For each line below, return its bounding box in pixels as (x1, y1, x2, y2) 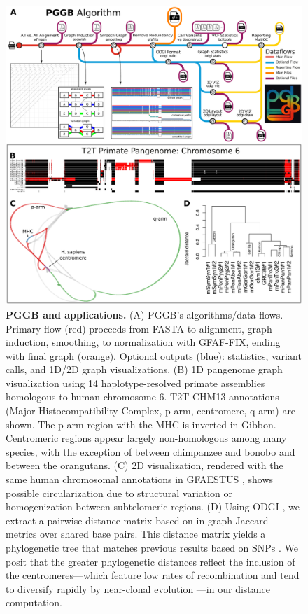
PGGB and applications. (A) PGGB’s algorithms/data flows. (6, 307, 283, 321)
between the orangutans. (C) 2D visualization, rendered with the (6, 458, 283, 473)
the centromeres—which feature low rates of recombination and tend (6, 568, 300, 582)
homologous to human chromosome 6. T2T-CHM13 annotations (6, 389, 279, 404)
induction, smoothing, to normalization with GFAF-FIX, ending (6, 335, 281, 349)
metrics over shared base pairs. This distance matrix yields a (6, 526, 266, 541)
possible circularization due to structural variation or (6, 485, 233, 500)
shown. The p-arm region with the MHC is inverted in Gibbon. (6, 417, 276, 431)
